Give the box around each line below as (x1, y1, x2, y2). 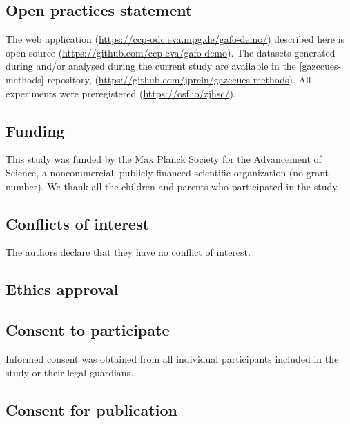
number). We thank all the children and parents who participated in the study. (6, 179, 340, 193)
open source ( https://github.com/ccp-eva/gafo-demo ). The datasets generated (6, 45, 336, 59)
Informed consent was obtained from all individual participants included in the (6, 351, 339, 365)
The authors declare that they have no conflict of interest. (6, 245, 251, 259)
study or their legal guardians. (6, 365, 134, 379)
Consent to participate (6, 319, 170, 341)
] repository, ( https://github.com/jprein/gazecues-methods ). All (41, 72, 311, 86)
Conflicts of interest (6, 212, 150, 234)
